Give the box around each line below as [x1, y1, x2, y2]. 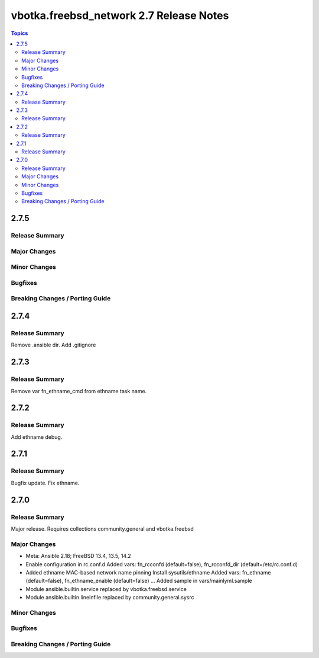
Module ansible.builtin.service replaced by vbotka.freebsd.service [25, 585, 187, 592]
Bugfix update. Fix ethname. [11, 479, 80, 486]
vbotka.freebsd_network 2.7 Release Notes [11, 9, 229, 22]
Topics [11, 30, 28, 37]
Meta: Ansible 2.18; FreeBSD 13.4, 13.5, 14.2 [25, 553, 131, 560]
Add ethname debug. [11, 433, 63, 441]
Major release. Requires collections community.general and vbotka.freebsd [11, 525, 194, 532]
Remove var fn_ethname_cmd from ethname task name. [11, 387, 147, 394]
